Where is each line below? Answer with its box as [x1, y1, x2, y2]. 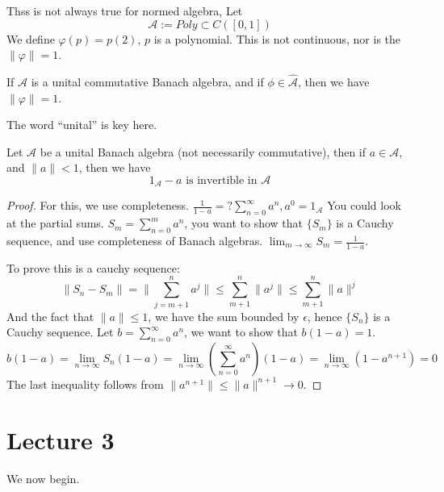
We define [6, 30, 55, 47]
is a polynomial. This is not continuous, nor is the [153, 30, 401, 47]
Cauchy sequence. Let [6, 323, 114, 340]
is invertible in [186, 174, 258, 186]
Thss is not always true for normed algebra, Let [6, 2, 243, 19]
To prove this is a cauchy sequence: [6, 259, 180, 276]
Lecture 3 [6, 423, 115, 456]
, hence [307, 307, 342, 324]
